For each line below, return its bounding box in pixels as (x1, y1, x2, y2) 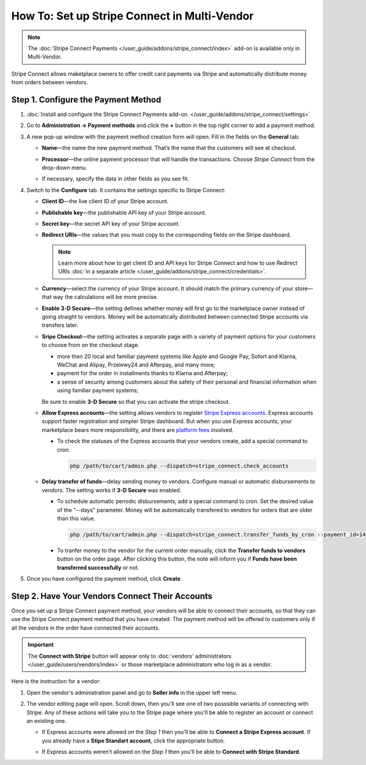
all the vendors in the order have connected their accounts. (11, 624, 160, 631)
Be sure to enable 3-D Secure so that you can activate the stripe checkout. (41, 398, 231, 405)
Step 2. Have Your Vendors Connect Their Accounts (11, 591, 213, 601)
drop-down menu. (41, 163, 88, 171)
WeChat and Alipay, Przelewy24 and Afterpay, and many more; (57, 361, 216, 368)
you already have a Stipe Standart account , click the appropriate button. (41, 737, 225, 744)
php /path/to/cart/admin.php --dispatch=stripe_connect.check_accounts (70, 462, 289, 469)
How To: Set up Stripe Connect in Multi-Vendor (11, 9, 254, 23)
